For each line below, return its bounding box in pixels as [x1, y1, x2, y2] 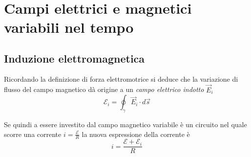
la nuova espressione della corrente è [82, 129, 190, 139]
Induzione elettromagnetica [4, 50, 145, 66]
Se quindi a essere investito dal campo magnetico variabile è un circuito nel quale [4, 119, 247, 129]
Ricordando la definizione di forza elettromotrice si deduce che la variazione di [4, 73, 238, 84]
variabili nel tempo [4, 17, 134, 37]
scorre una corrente [4, 129, 62, 139]
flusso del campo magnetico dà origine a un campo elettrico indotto [4, 84, 204, 94]
